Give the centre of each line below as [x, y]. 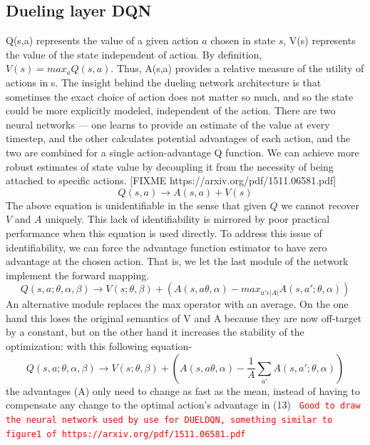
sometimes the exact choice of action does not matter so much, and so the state [180, 96]
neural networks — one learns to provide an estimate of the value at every [168, 124]
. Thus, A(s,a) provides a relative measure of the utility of [237, 68]
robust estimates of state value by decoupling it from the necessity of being [170, 166]
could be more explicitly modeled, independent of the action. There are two [171, 110]
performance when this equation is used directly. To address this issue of [164, 232]
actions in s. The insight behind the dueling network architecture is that [164, 82]
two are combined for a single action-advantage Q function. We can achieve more [183, 152]
